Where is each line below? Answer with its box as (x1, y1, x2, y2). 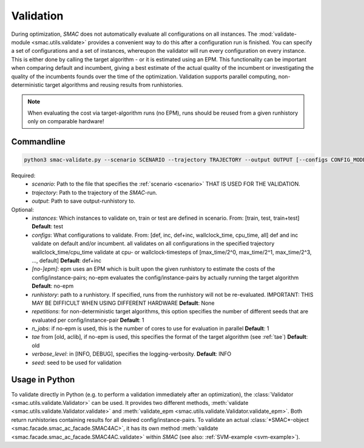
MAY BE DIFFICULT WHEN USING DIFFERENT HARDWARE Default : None (32, 299, 215, 307)
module (11, 38, 30, 46)
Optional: (11, 206, 35, 213)
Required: (11, 172, 36, 179)
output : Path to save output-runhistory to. (32, 197, 136, 205)
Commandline (11, 137, 66, 147)
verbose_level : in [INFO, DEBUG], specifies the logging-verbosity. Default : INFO (32, 350, 232, 358)
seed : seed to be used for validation (32, 359, 121, 366)
